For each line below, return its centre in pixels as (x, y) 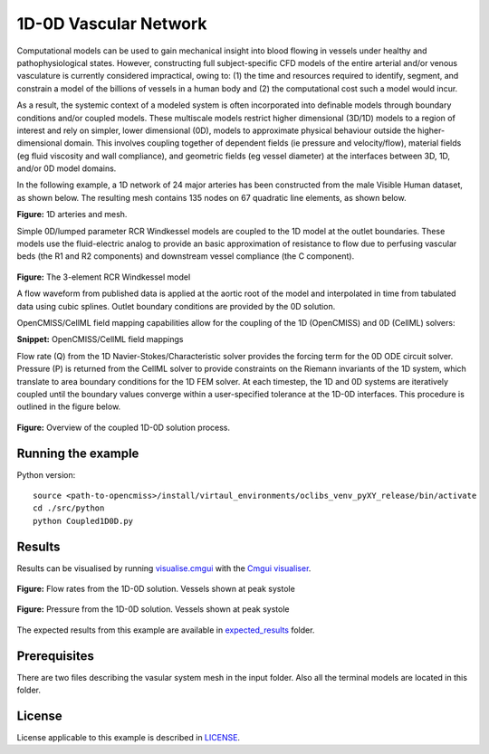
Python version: (46, 474)
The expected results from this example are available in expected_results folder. (166, 630)
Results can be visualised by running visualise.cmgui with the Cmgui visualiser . (164, 568)
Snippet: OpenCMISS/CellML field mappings (100, 339)
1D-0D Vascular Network (112, 24)
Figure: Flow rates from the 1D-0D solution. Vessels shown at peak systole (156, 589)
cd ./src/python (69, 508)
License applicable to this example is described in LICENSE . (128, 738)
